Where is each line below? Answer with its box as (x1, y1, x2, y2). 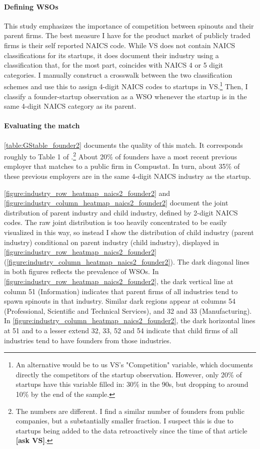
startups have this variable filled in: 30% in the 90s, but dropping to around (15, 379, 248, 389)
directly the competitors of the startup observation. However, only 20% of (15, 369, 242, 379)
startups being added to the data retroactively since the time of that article (15, 425, 247, 435)
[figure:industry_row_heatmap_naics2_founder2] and (4, 187, 170, 198)
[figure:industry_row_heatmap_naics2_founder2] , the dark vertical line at (4, 276, 233, 286)
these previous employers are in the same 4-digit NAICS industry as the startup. (4, 171, 251, 181)
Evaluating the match (4, 120, 80, 131)
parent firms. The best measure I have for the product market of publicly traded (4, 30, 250, 41)
